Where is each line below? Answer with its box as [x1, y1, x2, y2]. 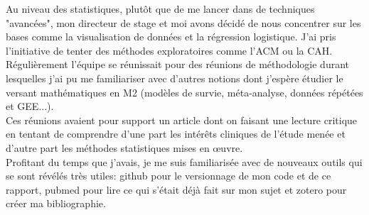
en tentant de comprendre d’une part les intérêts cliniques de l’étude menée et [6, 126, 346, 141]
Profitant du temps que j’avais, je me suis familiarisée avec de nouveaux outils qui [6, 154, 363, 169]
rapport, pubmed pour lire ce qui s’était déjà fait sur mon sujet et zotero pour [6, 182, 347, 197]
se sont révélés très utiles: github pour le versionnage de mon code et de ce [6, 168, 331, 183]
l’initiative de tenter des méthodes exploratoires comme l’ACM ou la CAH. [6, 43, 333, 57]
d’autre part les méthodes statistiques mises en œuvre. [6, 140, 243, 155]
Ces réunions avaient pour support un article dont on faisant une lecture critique [6, 112, 358, 127]
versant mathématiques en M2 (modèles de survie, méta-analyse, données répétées [6, 84, 363, 99]
